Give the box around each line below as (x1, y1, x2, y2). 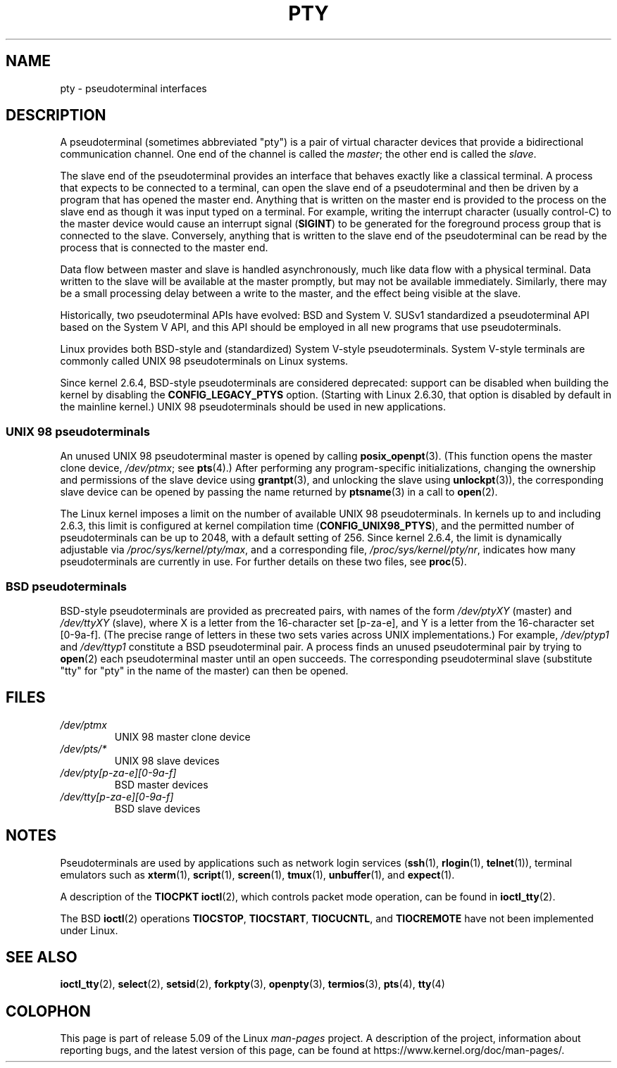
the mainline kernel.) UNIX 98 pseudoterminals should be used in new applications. (60, 401, 446, 413)
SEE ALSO (6, 948, 77, 967)
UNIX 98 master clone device (114, 730, 251, 743)
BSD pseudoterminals (6, 579, 127, 593)
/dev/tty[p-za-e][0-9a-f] (60, 790, 174, 803)
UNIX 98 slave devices (114, 754, 220, 767)
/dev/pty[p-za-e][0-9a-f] (60, 766, 177, 779)
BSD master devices (114, 778, 208, 791)
